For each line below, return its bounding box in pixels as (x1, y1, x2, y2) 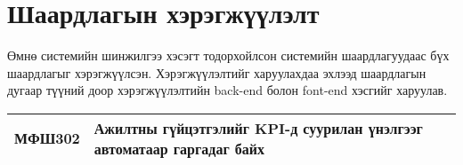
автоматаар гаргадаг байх (93, 137, 264, 159)
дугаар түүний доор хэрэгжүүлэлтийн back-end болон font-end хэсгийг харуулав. (7, 81, 448, 99)
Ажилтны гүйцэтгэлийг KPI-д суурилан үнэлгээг (93, 117, 423, 138)
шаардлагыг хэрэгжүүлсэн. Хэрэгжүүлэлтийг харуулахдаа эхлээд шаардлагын (7, 63, 426, 82)
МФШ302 (14, 128, 80, 149)
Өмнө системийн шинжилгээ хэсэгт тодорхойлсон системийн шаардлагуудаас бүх (7, 46, 450, 65)
